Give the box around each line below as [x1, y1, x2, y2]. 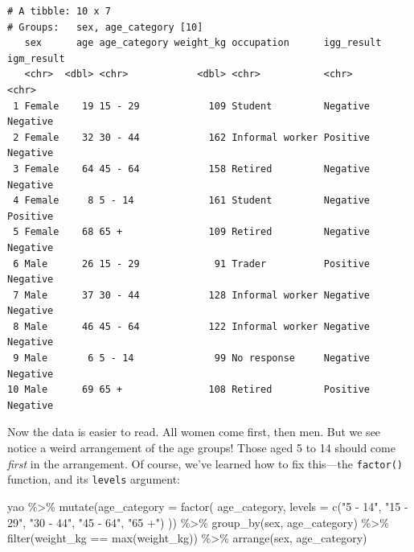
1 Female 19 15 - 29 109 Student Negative [13, 100, 371, 112]
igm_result [7, 52, 65, 64]
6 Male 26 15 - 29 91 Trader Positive [13, 257, 371, 270]
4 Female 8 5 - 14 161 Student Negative [13, 195, 371, 207]
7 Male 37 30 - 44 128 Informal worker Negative [13, 289, 371, 301]
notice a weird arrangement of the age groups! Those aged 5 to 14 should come [7, 439, 396, 456]
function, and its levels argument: [7, 471, 180, 488]
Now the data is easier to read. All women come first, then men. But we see [7, 423, 381, 440]
